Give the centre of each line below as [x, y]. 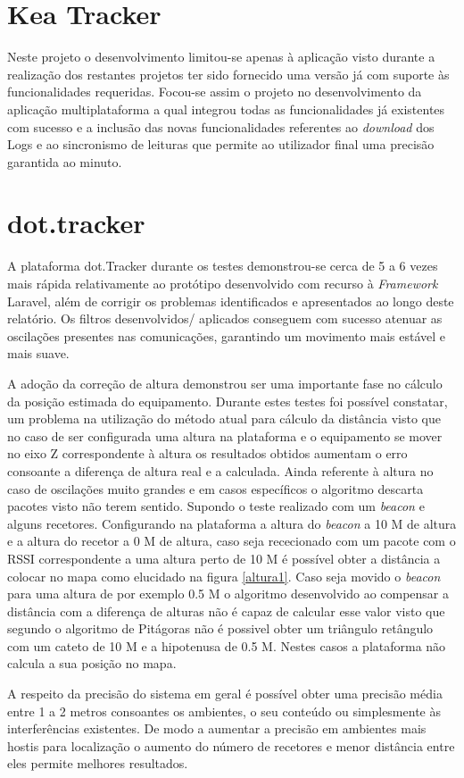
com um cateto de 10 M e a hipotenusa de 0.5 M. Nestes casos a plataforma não [227, 645]
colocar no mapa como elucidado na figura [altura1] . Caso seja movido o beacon [224, 576]
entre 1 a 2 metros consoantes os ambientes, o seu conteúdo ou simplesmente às [224, 711]
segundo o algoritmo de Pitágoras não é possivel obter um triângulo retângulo [220, 628]
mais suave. [38, 353]
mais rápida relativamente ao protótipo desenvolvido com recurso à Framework [223, 283]
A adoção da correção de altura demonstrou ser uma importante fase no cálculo [225, 383]
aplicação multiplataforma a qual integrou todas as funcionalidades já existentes [226, 109]
